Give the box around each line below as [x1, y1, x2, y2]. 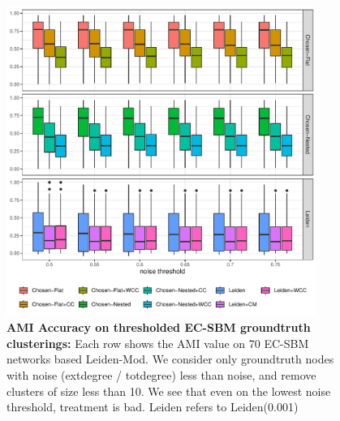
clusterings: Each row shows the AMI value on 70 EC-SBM [6, 334, 309, 351]
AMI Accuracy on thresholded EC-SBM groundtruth [6, 319, 311, 336]
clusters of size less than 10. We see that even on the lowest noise [6, 382, 331, 399]
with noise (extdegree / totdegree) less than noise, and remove [6, 366, 316, 383]
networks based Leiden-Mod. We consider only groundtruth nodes [6, 350, 334, 367]
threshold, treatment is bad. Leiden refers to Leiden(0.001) [6, 398, 299, 415]
